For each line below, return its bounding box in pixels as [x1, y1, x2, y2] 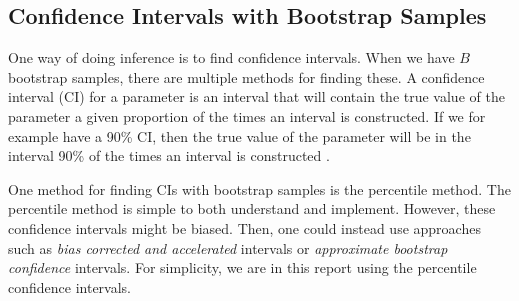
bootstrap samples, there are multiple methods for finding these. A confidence [8, 66, 485, 87]
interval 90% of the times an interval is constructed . [8, 145, 330, 166]
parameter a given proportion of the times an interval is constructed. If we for [8, 105, 486, 126]
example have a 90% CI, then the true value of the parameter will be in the [8, 125, 471, 146]
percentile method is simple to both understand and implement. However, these [8, 198, 496, 219]
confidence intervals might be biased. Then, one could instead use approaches [8, 217, 481, 238]
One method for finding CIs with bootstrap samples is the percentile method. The [8, 178, 511, 199]
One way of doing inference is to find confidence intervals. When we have [8, 47, 455, 68]
